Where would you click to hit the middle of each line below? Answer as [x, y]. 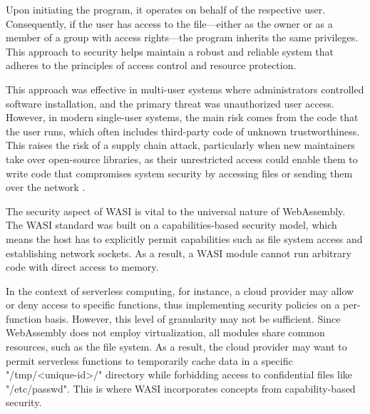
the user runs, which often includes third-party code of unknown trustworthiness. [183, 131]
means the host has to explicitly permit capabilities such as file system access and [184, 238]
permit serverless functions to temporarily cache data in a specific [149, 360]
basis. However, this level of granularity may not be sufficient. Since [192, 318]
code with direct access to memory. [82, 267]
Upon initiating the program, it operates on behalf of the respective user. [166, 9]
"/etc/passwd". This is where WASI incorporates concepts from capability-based [181, 388]
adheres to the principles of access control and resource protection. [151, 65]
